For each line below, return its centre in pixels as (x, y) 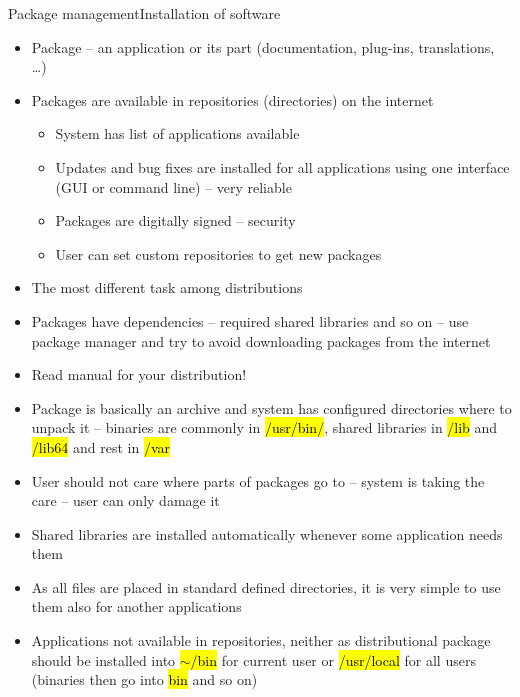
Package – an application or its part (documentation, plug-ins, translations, (263, 46)
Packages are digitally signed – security (175, 220)
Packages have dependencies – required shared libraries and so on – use (250, 320)
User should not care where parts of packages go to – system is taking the (258, 480)
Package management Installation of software (144, 13)
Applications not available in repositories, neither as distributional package (261, 640)
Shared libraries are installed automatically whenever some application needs (267, 533)
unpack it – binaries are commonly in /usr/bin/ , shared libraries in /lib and (264, 427)
